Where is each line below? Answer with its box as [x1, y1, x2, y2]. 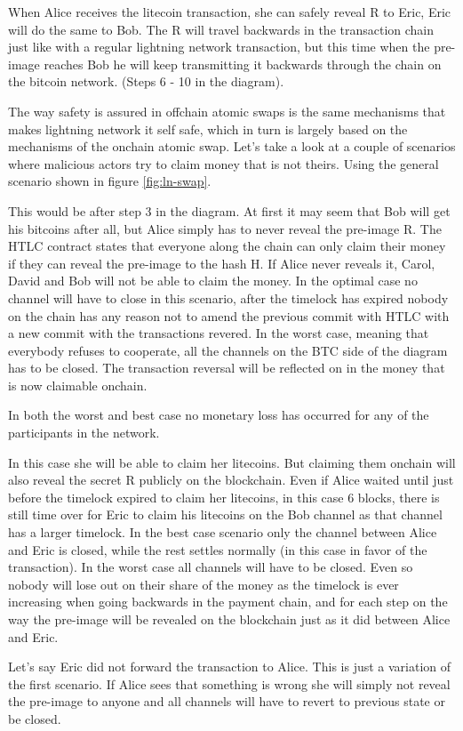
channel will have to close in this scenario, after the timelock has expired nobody [8, 288, 449, 307]
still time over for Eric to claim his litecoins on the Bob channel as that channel [8, 505, 443, 524]
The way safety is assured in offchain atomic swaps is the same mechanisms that [8, 101, 446, 120]
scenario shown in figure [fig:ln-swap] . [8, 172, 212, 190]
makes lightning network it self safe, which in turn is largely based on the [8, 119, 408, 138]
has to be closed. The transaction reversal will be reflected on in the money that [8, 358, 445, 377]
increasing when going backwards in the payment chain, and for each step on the [8, 592, 448, 611]
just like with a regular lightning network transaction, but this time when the [8, 37, 430, 56]
